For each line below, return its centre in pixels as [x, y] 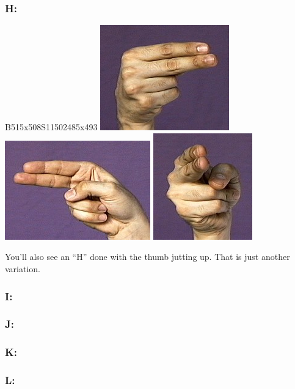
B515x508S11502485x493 [51, 127]
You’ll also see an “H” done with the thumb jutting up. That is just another [147, 257]
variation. [23, 269]
